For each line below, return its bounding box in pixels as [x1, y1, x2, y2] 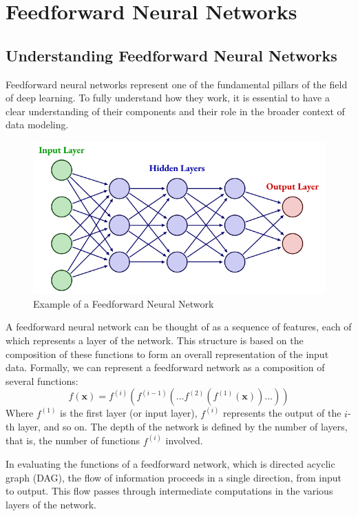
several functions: [6, 373, 78, 388]
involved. [165, 433, 203, 448]
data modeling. [6, 117, 69, 132]
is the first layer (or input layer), [60, 406, 198, 420]
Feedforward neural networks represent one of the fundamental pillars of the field [6, 77, 348, 91]
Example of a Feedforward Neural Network [33, 296, 214, 310]
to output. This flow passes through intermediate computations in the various [6, 484, 333, 498]
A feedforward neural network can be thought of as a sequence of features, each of [6, 319, 352, 334]
